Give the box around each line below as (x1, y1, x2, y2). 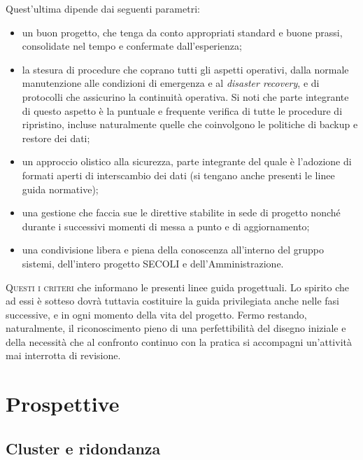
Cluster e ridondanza (6, 437, 161, 459)
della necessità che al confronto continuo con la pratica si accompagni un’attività (6, 334, 352, 349)
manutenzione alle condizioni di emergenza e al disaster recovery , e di (22, 76, 320, 90)
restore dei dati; (22, 130, 90, 145)
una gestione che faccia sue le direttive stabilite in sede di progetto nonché (22, 205, 341, 220)
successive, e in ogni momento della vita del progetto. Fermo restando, (6, 307, 307, 321)
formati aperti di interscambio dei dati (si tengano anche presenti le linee (22, 167, 335, 182)
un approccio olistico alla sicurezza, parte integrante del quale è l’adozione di (22, 154, 352, 169)
